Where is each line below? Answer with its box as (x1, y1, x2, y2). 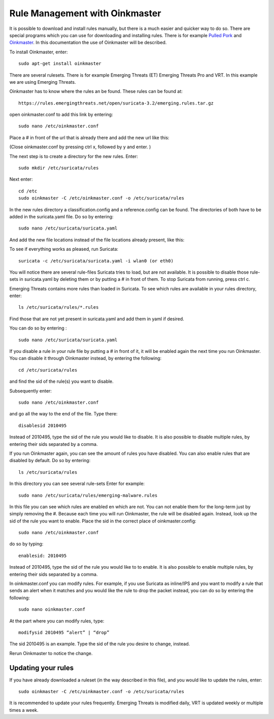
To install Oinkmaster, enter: (9, 49, 68, 55)
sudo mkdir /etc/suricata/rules (18, 165, 99, 171)
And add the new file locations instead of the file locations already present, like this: (9, 237, 185, 243)
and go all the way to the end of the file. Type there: (9, 411, 118, 417)
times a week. (9, 707, 39, 713)
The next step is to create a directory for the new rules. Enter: (9, 153, 138, 159)
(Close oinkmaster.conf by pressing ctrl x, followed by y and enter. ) (9, 144, 151, 150)
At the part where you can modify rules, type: (9, 617, 105, 624)
